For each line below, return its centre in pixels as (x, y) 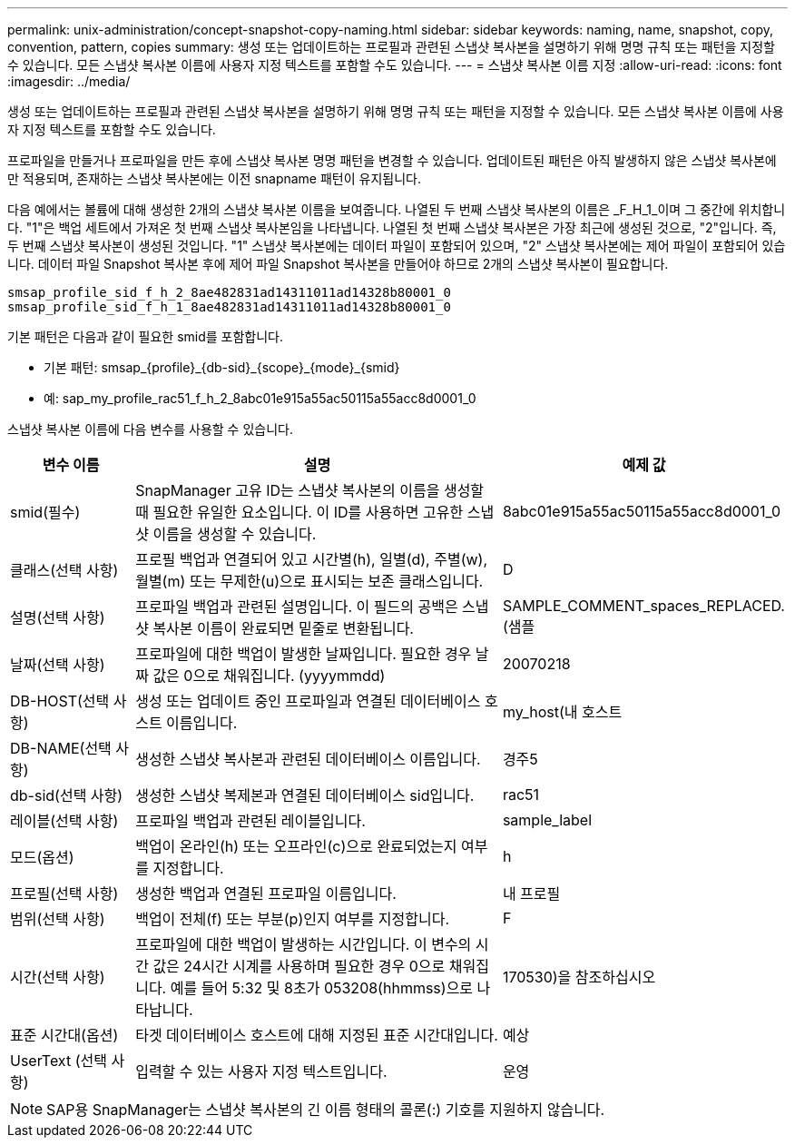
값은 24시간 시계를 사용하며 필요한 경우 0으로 (299, 966)
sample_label (547, 820)
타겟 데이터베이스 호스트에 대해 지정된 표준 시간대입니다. (317, 1035)
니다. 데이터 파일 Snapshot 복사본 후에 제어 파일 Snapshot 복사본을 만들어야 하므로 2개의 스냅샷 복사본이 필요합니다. (338, 264)
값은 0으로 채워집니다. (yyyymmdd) (269, 676)
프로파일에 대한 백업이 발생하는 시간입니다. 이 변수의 (304, 944)
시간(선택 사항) (58, 977)
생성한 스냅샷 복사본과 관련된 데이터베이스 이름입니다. (308, 759)
